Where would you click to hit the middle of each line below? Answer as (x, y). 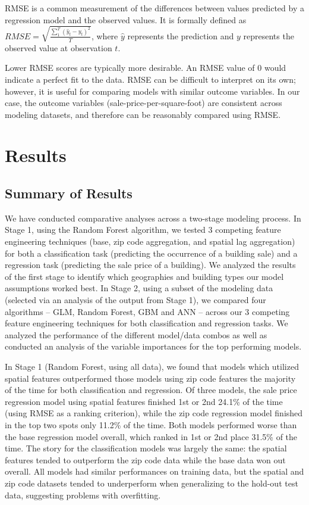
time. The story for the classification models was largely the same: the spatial (146, 448)
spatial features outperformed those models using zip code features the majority (150, 378)
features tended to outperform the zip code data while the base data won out (145, 459)
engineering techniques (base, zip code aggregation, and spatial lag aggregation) (150, 241)
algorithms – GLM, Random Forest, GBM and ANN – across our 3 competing (147, 311)
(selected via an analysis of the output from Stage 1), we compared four (135, 300)
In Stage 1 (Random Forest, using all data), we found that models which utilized (152, 366)
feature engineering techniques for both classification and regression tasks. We (146, 323)
